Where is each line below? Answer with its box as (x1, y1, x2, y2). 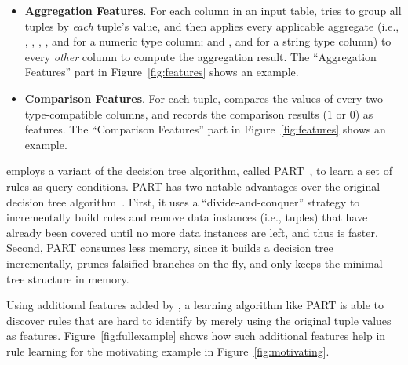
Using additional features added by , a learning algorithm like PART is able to (6, 297, 384, 313)
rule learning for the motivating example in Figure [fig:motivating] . (6, 342, 330, 359)
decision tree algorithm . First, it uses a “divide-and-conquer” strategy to (6, 193, 360, 210)
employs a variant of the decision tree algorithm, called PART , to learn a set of (6, 162, 392, 179)
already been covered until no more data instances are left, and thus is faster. (6, 224, 378, 240)
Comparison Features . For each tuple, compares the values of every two (24, 89, 383, 106)
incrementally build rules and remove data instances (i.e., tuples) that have (6, 209, 368, 225)
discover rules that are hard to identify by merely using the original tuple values (6, 312, 392, 328)
